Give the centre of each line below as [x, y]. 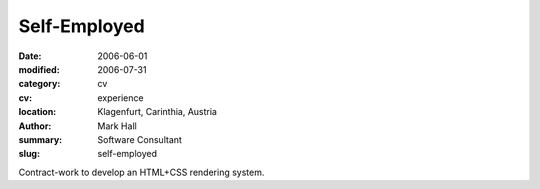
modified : [39, 69]
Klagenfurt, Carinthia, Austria [157, 112]
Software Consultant [139, 139]
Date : [30, 56]
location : [37, 112]
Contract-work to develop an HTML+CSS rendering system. [141, 172]
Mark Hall [117, 126]
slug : [29, 154]
